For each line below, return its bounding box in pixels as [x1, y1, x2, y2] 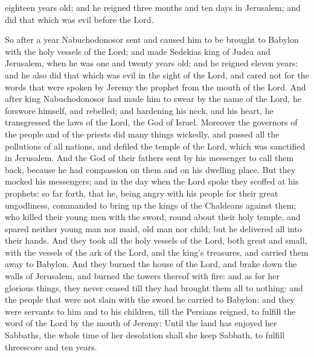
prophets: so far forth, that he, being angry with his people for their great [5, 186, 278, 199]
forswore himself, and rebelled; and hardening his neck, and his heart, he [5, 104, 274, 116]
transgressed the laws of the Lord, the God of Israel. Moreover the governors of [5, 116, 298, 128]
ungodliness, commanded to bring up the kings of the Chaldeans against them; [5, 198, 296, 211]
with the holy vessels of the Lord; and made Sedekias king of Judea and [5, 45, 271, 57]
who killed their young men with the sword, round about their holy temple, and [5, 210, 301, 223]
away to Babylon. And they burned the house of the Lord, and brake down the [5, 257, 297, 270]
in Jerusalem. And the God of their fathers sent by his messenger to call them [5, 151, 294, 164]
